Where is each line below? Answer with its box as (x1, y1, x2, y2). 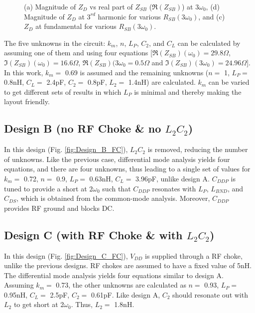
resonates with (152, 183, 196, 193)
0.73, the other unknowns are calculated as (56, 280, 186, 290)
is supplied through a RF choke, (145, 250, 243, 261)
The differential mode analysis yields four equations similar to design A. (4, 270, 224, 280)
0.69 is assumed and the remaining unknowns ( (65, 67, 209, 77)
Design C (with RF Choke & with (4, 227, 183, 242)
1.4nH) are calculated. (128, 77, 196, 87)
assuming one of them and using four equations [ (4, 47, 152, 58)
